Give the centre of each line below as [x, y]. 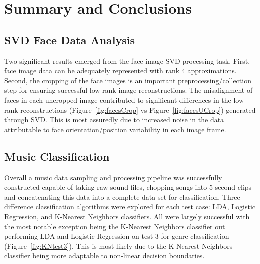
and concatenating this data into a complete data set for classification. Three [122, 197]
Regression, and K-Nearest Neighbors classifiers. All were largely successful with [127, 216]
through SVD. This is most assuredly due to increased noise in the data [114, 120]
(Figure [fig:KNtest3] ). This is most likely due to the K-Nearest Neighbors [118, 246]
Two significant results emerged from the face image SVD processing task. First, [127, 61]
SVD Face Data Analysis [70, 40]
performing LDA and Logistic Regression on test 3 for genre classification [117, 236]
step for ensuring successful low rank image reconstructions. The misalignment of [128, 90]
